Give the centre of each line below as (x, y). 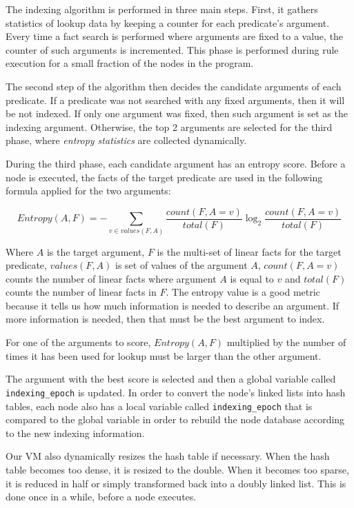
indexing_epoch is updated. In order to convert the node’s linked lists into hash (176, 392)
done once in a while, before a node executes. (101, 497)
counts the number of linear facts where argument (111, 278)
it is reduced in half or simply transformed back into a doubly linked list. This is (176, 483)
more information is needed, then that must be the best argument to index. (165, 319)
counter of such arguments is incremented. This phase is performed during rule (172, 49)
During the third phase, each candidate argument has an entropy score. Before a (176, 163)
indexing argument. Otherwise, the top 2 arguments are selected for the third (169, 126)
